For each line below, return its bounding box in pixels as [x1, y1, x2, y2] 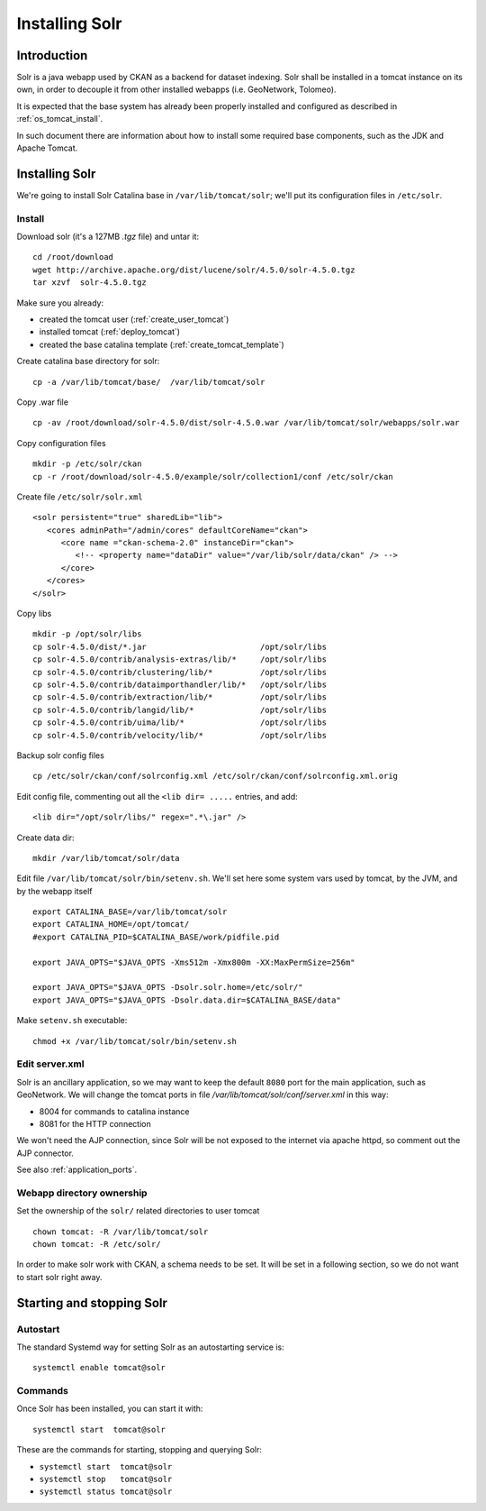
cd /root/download [32, 252, 114, 262]
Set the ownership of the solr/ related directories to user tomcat [16, 1205, 260, 1216]
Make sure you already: [16, 298, 103, 308]
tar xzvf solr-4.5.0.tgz [32, 278, 148, 288]
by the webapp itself [16, 885, 94, 896]
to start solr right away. [16, 1271, 103, 1282]
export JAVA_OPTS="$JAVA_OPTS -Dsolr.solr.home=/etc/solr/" [32, 983, 303, 993]
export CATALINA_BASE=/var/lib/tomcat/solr [32, 907, 228, 917]
